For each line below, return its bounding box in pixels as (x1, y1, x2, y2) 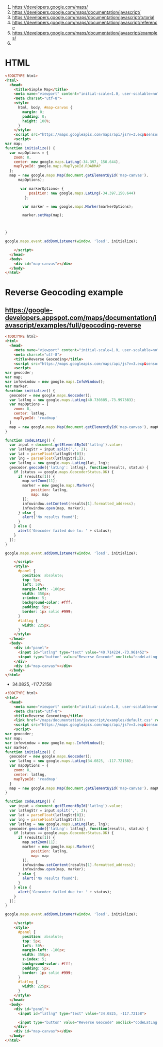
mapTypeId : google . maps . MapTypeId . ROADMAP (14, 164, 101, 169)
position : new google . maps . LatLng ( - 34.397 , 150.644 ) (29, 191, 136, 196)
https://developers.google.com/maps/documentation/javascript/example (12, 30, 158, 36)
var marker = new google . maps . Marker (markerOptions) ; (22, 204, 133, 209)
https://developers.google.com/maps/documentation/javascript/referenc (12, 19, 158, 25)
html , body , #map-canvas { (17, 105, 73, 110)
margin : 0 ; (22, 109, 45, 114)
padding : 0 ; (22, 114, 47, 119)
